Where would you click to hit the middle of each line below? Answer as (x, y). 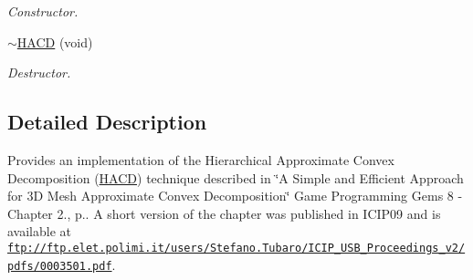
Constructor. (43, 11)
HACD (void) (55, 41)
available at (39, 231)
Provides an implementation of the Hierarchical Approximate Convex (201, 159)
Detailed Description (107, 122)
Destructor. (39, 73)
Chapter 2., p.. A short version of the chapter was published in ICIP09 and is (224, 213)
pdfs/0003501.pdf (60, 266)
